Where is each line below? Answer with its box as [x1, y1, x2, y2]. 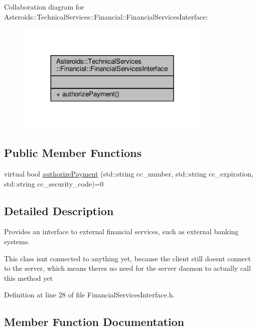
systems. [4, 236, 30, 246]
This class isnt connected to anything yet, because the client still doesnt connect [4, 253, 251, 263]
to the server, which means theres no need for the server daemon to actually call [4, 263, 251, 273]
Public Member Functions [4, 145, 142, 160]
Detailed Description [4, 203, 114, 218]
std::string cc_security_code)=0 [4, 178, 104, 189]
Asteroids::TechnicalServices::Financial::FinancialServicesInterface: [4, 11, 208, 22]
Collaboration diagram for [4, 2, 84, 12]
